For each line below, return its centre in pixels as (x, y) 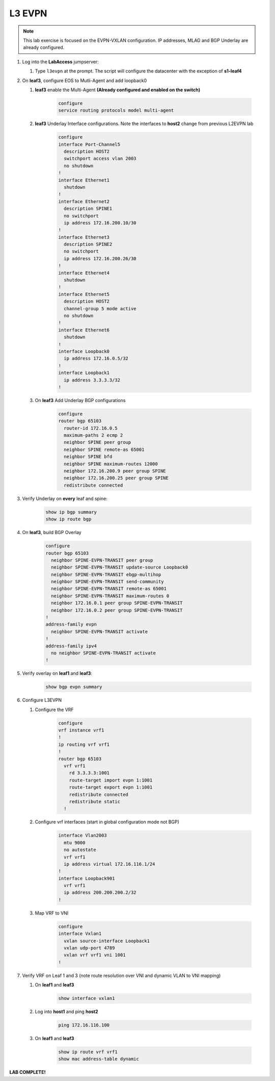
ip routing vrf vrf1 (84, 744)
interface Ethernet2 (84, 201)
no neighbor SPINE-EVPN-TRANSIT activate (104, 653)
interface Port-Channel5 (89, 144)
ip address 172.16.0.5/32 (96, 359)
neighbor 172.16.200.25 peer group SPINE (116, 478)
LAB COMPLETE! (28, 1072)
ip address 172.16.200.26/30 (100, 258)
